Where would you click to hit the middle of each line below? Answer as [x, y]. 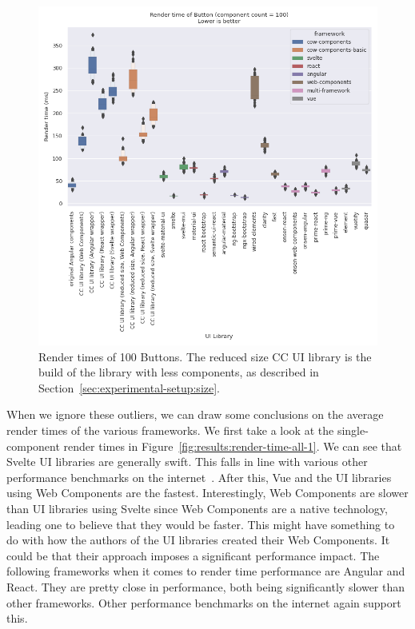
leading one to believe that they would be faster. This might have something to [201, 524]
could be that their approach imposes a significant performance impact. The [193, 555]
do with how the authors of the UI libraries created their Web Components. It [198, 540]
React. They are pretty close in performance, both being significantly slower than [206, 586]
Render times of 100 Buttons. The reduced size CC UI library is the [205, 356]
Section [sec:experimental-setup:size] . [130, 387]
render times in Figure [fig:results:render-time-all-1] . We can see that [233, 446]
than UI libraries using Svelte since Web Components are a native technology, [197, 508]
